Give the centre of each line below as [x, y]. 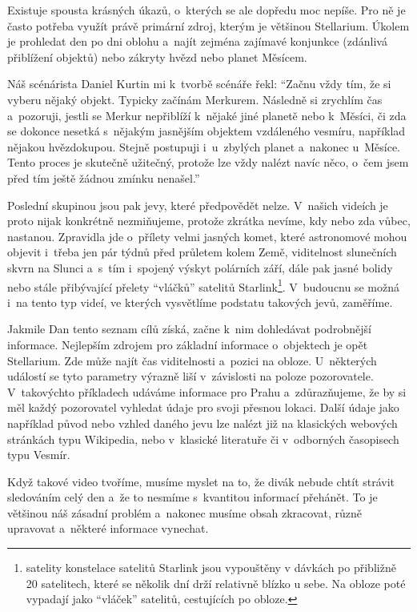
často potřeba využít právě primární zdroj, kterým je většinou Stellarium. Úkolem [208, 25]
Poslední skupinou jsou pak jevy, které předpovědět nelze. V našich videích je [198, 205]
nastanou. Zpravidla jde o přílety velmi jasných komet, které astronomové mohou [207, 236]
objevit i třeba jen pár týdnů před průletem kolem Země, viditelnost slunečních [202, 252]
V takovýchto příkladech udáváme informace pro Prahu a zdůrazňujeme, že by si [207, 391]
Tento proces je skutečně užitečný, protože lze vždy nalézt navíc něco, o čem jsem [208, 162]
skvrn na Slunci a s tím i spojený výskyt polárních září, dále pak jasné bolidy [200, 267]
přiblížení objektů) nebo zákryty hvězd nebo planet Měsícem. [157, 56]
